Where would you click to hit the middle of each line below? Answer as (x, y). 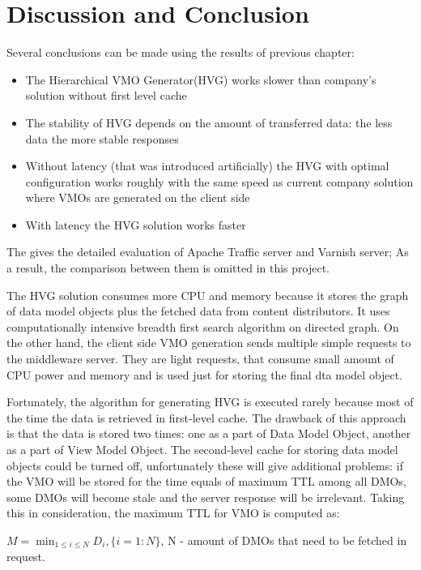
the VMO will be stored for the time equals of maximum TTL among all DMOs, (206, 481)
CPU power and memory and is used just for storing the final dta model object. (205, 374)
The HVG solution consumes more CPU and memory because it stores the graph (208, 295)
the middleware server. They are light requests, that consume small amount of (200, 359)
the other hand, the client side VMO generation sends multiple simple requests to (209, 343)
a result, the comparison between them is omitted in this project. (168, 268)
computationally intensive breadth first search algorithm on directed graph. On (203, 326)
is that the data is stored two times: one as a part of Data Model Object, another (209, 433)
